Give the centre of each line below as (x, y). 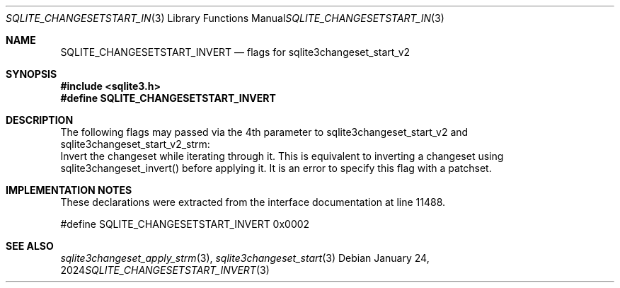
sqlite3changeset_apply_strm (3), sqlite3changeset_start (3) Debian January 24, (245, 258)
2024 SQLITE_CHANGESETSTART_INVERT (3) (165, 270)
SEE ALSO (30, 246)
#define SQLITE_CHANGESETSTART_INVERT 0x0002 (185, 224)
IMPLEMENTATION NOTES (69, 190)
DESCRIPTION (40, 120)
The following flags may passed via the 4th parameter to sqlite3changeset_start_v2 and (264, 132)
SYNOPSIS (31, 74)
